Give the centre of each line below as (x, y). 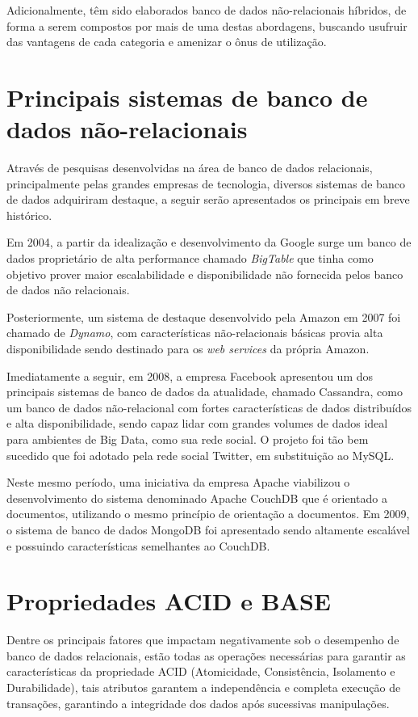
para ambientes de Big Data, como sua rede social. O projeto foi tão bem (188, 439)
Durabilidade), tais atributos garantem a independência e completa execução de (204, 687)
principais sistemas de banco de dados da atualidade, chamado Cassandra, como (205, 392)
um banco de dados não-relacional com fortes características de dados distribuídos (209, 407)
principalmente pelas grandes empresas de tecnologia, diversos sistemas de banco (206, 183)
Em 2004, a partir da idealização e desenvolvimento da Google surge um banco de (209, 242)
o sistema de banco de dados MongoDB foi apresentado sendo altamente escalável (208, 529)
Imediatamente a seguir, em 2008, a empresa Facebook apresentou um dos (190, 375)
